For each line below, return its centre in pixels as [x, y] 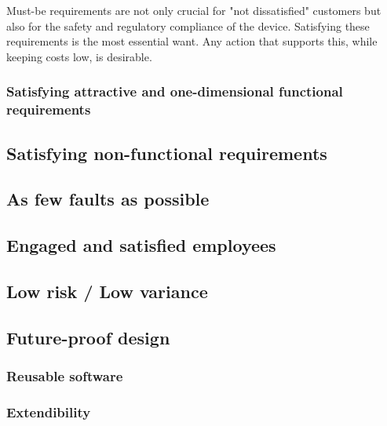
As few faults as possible [108, 199]
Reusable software [65, 375]
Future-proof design [88, 337]
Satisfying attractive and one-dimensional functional [175, 91]
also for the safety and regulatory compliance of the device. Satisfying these [188, 25]
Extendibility [49, 411]
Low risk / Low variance [107, 291]
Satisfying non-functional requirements [167, 153]
